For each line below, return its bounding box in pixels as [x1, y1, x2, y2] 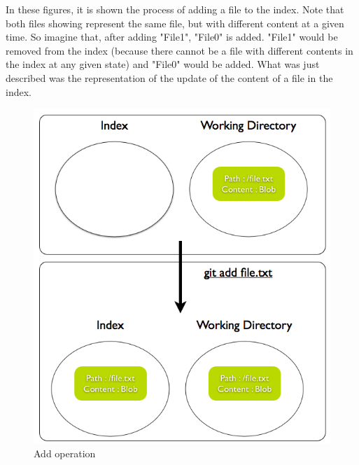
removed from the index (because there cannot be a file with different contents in [6, 43, 353, 57]
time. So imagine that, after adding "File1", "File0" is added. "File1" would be [6, 29, 338, 44]
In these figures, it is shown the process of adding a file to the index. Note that [6, 2, 344, 16]
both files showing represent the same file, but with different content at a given [6, 15, 344, 30]
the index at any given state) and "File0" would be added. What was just [6, 57, 320, 71]
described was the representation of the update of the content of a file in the [6, 70, 333, 85]
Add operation [34, 446, 96, 461]
